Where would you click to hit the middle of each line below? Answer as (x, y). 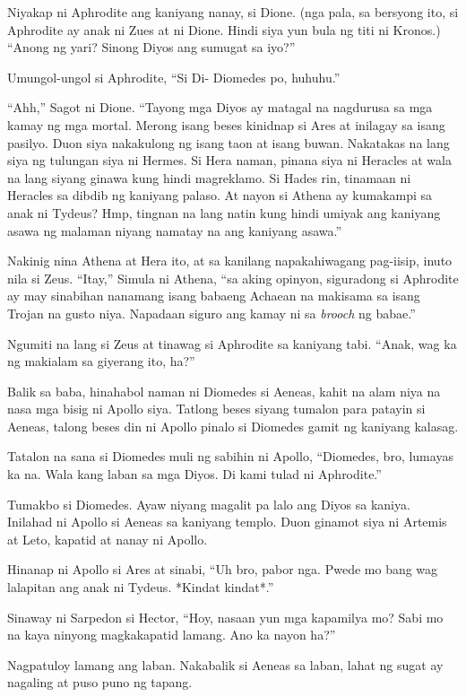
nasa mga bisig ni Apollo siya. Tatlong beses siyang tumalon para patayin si (216, 409)
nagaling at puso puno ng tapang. (100, 682)
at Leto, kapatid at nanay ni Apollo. (108, 539)
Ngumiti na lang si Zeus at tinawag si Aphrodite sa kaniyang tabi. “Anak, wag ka (232, 343)
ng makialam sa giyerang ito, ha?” (101, 361)
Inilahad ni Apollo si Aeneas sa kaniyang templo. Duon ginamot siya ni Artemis (227, 522)
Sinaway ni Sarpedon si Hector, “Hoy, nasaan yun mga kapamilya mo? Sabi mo (225, 617)
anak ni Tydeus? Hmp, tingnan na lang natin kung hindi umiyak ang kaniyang (224, 212)
